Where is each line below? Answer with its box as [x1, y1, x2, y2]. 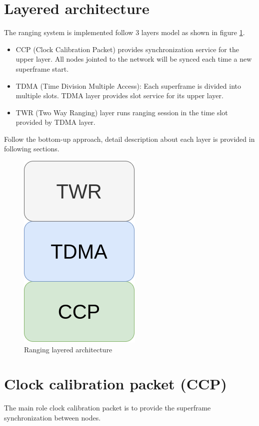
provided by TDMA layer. [15, 117, 95, 127]
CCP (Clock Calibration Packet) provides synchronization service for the [15, 44, 239, 54]
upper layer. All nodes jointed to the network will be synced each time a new [15, 54, 252, 64]
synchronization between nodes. [4, 412, 101, 422]
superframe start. [15, 63, 69, 74]
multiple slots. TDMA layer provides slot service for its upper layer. [15, 90, 223, 101]
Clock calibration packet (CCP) [4, 373, 227, 394]
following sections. [4, 143, 59, 154]
